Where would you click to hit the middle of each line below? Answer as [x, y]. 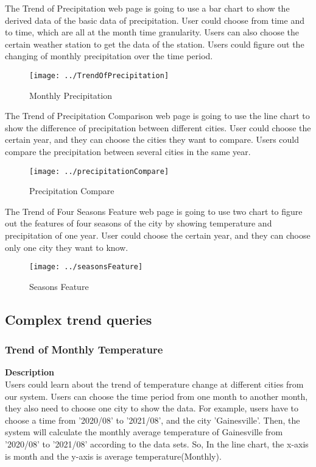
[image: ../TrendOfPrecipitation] [99, 75]
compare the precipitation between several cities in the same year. [128, 151]
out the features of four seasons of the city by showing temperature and [139, 223]
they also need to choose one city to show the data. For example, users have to [152, 408]
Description [30, 372]
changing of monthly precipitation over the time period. [109, 56]
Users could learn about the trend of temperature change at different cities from [154, 384]
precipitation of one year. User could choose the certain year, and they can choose [158, 235]
